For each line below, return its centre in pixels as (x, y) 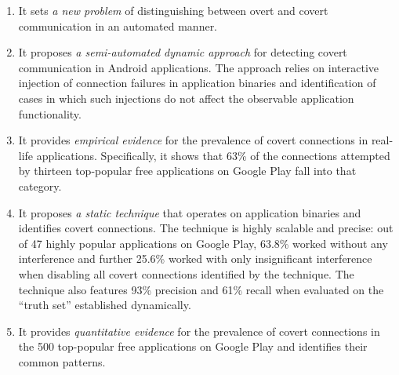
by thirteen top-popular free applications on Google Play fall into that (187, 171)
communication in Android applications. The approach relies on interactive (199, 67)
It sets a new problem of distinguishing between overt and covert (173, 10)
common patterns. (62, 361)
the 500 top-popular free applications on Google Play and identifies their (193, 346)
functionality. (50, 113)
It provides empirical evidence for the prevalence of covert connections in (193, 140)
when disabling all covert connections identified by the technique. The (186, 273)
